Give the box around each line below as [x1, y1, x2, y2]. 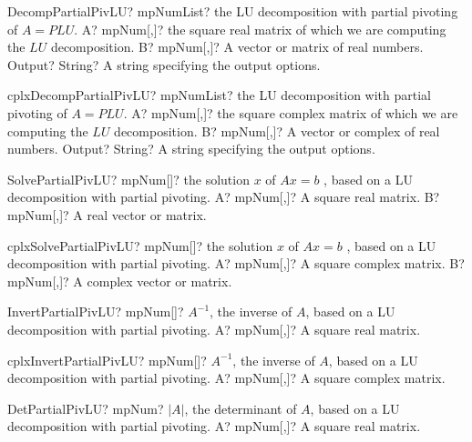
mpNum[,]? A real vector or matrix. [7, 205, 207, 224]
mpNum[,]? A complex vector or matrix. [7, 271, 232, 290]
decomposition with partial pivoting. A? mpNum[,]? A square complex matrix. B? [7, 254, 465, 273]
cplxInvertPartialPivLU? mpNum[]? [7, 350, 207, 369]
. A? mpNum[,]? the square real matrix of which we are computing [74, 19, 446, 38]
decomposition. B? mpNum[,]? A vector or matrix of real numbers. [50, 37, 424, 56]
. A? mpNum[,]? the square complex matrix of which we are [123, 103, 458, 122]
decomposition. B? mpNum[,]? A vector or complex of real [114, 121, 440, 140]
